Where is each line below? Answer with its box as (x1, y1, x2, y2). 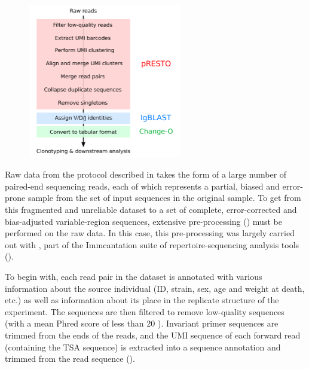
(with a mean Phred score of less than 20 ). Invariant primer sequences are (5, 317, 279, 330)
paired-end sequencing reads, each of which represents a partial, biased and (5, 179, 280, 192)
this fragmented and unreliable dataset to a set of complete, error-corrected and (5, 203, 297, 215)
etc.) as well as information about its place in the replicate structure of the (5, 294, 279, 306)
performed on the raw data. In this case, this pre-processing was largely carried (5, 227, 295, 239)
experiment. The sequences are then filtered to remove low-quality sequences (5, 305, 284, 318)
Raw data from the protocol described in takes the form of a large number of (5, 168, 287, 181)
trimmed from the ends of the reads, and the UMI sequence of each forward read (5, 328, 301, 341)
